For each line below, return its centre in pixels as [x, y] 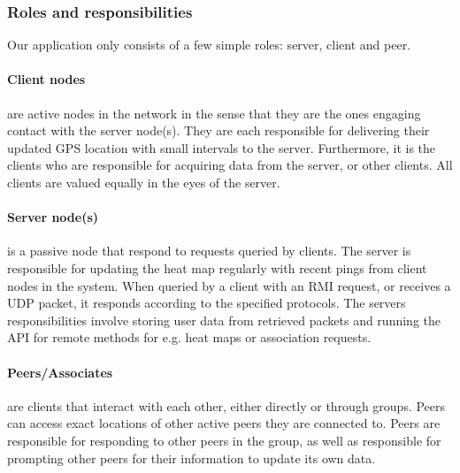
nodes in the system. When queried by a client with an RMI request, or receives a [229, 285]
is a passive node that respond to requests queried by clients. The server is [209, 251]
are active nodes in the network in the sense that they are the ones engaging [214, 113]
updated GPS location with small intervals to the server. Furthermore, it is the [222, 147]
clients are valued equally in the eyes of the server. [144, 182]
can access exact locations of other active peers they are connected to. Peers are [224, 423]
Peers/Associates [60, 372]
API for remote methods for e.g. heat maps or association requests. [189, 337]
